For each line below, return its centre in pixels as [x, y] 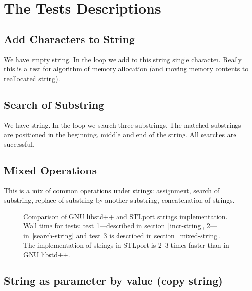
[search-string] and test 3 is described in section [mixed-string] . [127, 235]
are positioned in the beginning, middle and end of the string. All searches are [120, 134]
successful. [19, 144]
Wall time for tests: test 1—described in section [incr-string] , [114, 226]
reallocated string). [32, 78]
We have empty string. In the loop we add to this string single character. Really [123, 59]
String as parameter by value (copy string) [113, 281]
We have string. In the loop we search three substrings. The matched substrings [123, 125]
